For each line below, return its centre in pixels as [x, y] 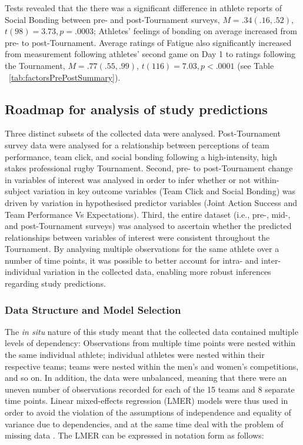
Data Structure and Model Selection [93, 309]
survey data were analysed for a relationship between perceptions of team [137, 145]
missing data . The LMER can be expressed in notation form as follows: [134, 435]
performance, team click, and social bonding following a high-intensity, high [141, 156]
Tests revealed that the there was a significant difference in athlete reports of [144, 8]
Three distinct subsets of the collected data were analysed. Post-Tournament [143, 133]
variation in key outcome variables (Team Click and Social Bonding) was [164, 191]
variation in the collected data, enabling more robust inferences [157, 272]
